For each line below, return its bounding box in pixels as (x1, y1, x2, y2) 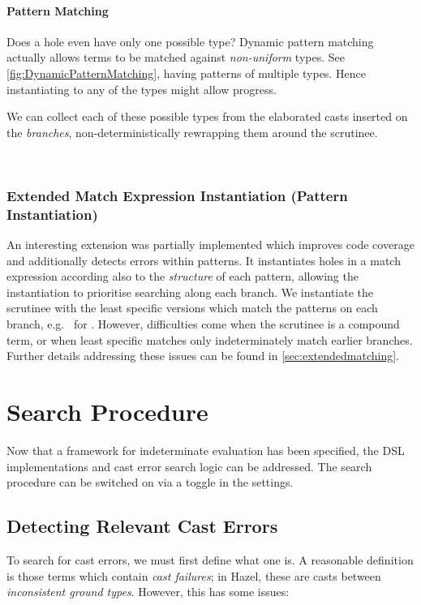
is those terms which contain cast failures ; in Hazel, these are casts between (6, 567, 381, 584)
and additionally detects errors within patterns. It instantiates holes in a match (6, 251, 401, 268)
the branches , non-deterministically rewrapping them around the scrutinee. (6, 123, 378, 140)
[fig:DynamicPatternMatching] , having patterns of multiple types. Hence (6, 64, 366, 81)
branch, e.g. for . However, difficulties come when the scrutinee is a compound (6, 315, 400, 333)
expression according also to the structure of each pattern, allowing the (6, 268, 359, 285)
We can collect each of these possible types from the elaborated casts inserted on (6, 108, 408, 125)
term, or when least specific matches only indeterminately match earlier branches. (6, 331, 413, 348)
